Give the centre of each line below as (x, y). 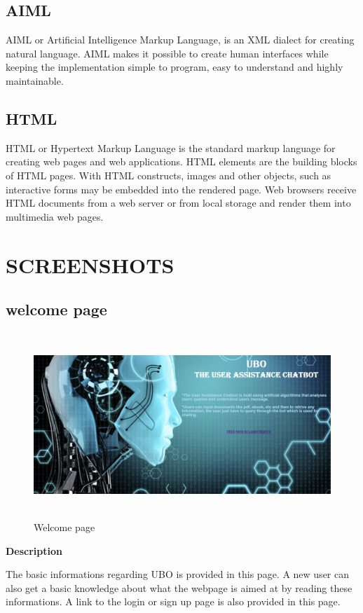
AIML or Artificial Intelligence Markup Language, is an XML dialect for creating (180, 40)
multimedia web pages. (55, 216)
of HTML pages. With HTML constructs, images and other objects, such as (169, 175)
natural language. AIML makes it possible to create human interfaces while (167, 53)
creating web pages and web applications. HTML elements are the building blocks (181, 161)
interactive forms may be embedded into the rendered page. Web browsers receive (181, 189)
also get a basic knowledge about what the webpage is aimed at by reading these (179, 587)
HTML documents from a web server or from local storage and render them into (178, 203)
